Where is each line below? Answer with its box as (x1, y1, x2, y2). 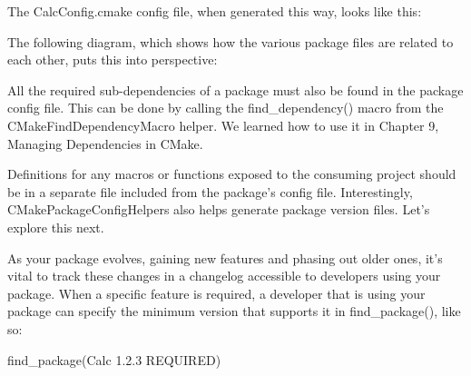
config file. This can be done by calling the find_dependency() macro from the (7, 98, 444, 117)
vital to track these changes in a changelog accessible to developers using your (7, 266, 441, 285)
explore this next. (7, 217, 104, 236)
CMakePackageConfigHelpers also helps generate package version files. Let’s (7, 200, 430, 219)
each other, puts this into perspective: (7, 50, 218, 69)
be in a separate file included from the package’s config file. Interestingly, (7, 182, 413, 201)
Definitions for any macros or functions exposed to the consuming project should (7, 164, 456, 183)
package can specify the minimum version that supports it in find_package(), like (7, 302, 461, 321)
